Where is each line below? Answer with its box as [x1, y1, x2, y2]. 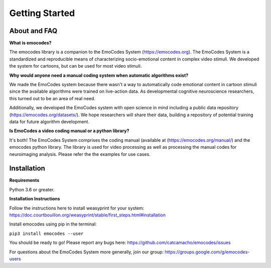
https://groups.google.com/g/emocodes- [165, 248, 250, 255]
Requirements [9, 177, 40, 183]
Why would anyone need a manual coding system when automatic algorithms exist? [9, 72, 189, 78]
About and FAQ [9, 27, 58, 35]
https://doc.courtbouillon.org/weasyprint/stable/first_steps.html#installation [9, 212, 166, 218]
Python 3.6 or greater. [9, 186, 55, 192]
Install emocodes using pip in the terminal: [9, 221, 97, 227]
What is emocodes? [9, 40, 52, 46]
